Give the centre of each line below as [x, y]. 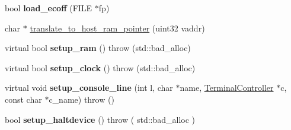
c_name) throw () [81, 99]
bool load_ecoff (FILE [49, 8]
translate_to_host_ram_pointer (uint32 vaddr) [117, 28]
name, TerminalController [227, 88]
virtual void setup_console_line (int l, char [89, 88]
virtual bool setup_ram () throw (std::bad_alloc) [98, 48]
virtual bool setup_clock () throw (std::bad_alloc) [100, 67]
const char [23, 99]
